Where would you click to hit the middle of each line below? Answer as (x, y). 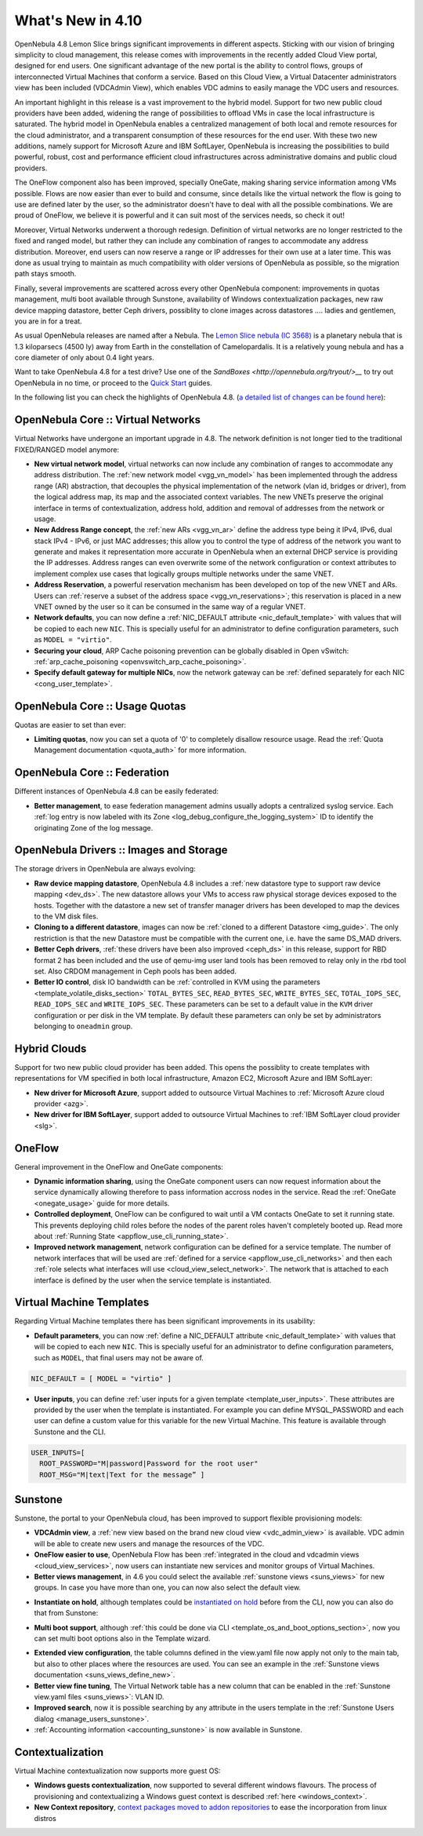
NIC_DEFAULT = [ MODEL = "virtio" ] (101, 1378)
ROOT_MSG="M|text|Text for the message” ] (122, 1475)
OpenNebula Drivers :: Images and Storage (121, 850)
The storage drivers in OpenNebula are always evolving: (105, 869)
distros (45, 1818)
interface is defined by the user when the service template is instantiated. (153, 1280)
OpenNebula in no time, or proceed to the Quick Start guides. (114, 383)
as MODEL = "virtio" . (73, 640)
